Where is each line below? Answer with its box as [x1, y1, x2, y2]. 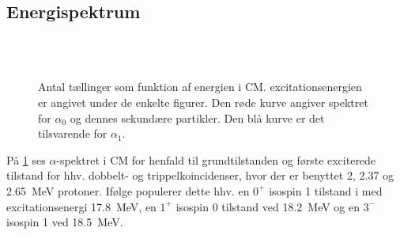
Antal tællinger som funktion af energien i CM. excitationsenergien [38, 78, 362, 95]
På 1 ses [6, 151, 46, 168]
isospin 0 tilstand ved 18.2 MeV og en [175, 198, 360, 214]
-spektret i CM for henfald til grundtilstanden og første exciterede [56, 151, 376, 168]
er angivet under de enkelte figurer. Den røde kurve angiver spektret [38, 93, 368, 110]
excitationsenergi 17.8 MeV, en [6, 198, 157, 214]
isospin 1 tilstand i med [269, 182, 383, 199]
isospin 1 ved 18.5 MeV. [6, 214, 123, 230]
